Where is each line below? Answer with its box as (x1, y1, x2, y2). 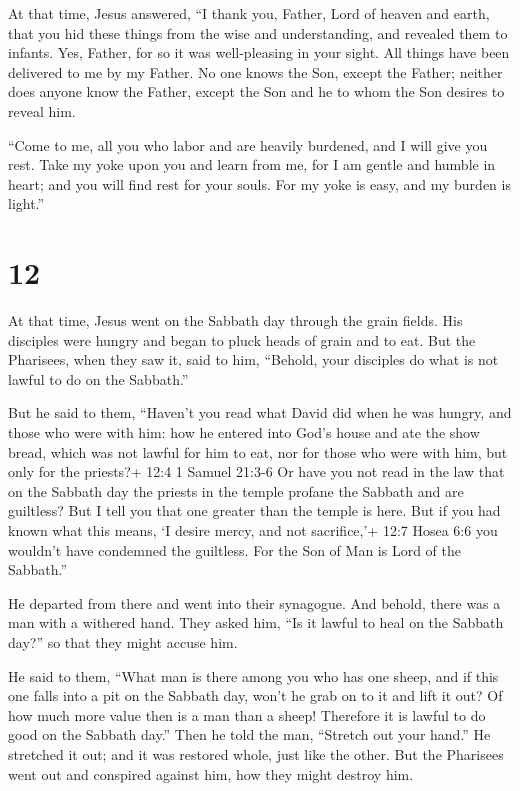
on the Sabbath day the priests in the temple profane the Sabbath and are (8, 480, 464, 501)
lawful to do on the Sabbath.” (8, 368, 189, 389)
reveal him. (8, 100, 76, 121)
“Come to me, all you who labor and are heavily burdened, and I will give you (8, 134, 488, 155)
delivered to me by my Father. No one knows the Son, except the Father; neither (8, 61, 503, 82)
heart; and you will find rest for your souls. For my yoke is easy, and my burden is (8, 173, 511, 194)
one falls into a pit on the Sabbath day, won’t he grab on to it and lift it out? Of (8, 685, 503, 706)
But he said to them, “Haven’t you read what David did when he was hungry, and (8, 402, 512, 423)
